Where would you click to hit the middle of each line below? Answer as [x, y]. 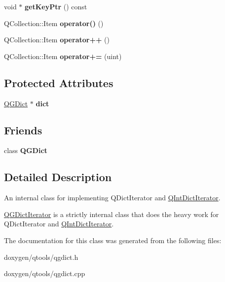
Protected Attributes [59, 82]
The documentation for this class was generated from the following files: [113, 240]
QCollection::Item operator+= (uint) [63, 56]
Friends [23, 130]
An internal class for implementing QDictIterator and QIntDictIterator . [112, 198]
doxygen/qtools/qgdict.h [41, 257]
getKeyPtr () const [56, 6]
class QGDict [26, 150]
